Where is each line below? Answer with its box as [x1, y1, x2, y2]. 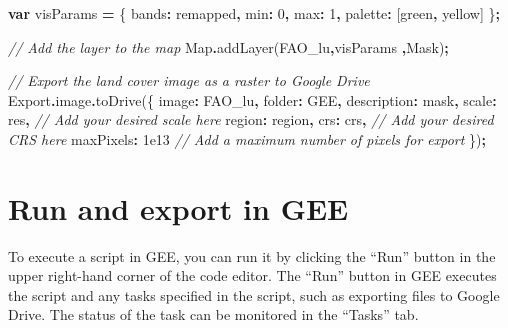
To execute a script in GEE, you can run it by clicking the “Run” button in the [8, 245, 496, 266]
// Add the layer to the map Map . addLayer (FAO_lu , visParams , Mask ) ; [8, 36, 449, 57]
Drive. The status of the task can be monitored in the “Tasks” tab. [8, 304, 419, 325]
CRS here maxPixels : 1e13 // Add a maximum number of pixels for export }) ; [8, 128, 487, 149]
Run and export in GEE [8, 187, 349, 228]
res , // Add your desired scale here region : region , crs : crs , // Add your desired [8, 109, 494, 130]
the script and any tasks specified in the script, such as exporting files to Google [8, 284, 500, 305]
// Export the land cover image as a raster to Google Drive [8, 70, 370, 91]
